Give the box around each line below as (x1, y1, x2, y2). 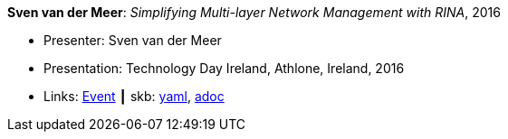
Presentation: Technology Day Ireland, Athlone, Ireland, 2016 (43, 60, 405, 76)
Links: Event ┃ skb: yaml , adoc (43, 88, 225, 104)
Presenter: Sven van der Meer (43, 32, 222, 48)
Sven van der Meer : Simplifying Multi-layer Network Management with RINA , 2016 (7, 5, 501, 20)
